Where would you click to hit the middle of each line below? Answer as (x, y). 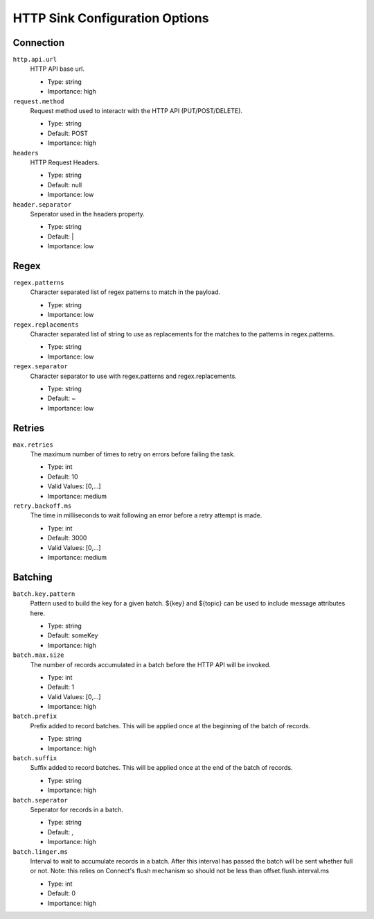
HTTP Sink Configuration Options (111, 18)
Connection (39, 43)
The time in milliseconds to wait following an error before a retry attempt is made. (146, 515)
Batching (33, 577)
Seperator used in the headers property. (88, 214)
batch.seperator (41, 800)
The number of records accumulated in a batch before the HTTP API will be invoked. (151, 664)
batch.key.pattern (44, 594)
